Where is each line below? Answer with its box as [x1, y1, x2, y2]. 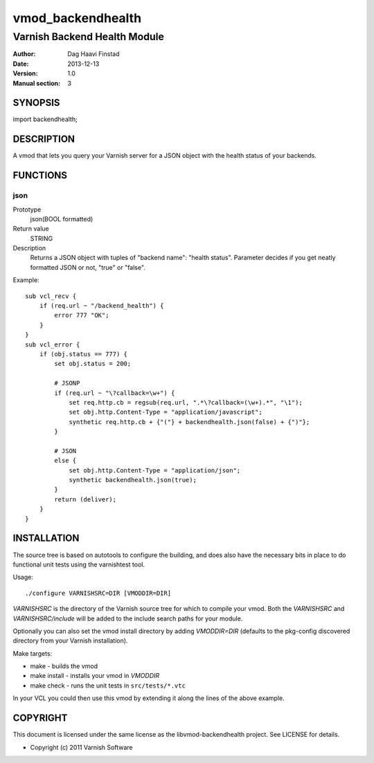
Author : [12, 50, 36, 58]
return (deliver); [54, 495, 117, 503]
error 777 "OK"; [54, 311, 109, 320]
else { [54, 457, 77, 465]
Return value [12, 225, 50, 233]
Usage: [12, 573, 34, 581]
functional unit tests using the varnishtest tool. [12, 560, 145, 569]
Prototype [12, 205, 42, 214]
